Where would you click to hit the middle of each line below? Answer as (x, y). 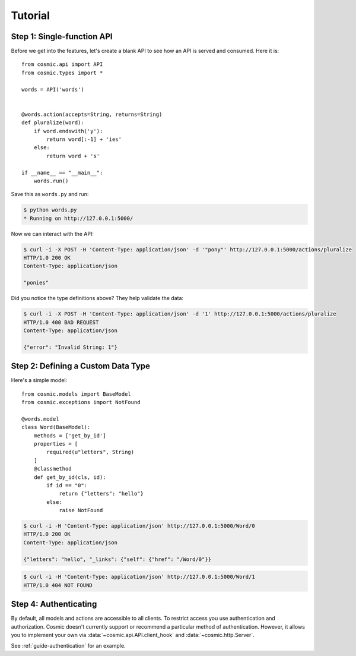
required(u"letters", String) (90, 452)
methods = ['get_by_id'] (70, 436)
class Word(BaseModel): (56, 427)
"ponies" (36, 283)
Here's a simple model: (39, 380)
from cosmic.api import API (62, 64)
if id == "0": (67, 485)
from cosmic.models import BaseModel (77, 394)
